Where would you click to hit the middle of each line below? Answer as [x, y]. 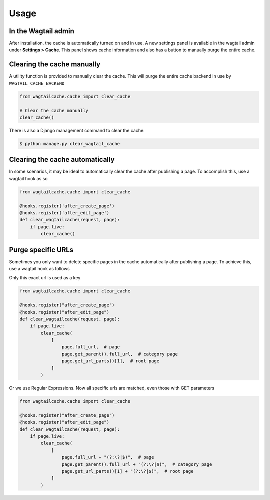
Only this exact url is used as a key [45, 278]
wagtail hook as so [28, 178]
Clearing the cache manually [55, 64]
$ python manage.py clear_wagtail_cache [70, 143]
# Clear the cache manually [54, 110]
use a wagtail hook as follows [39, 268]
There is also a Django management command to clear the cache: [77, 130]
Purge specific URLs [41, 249]
